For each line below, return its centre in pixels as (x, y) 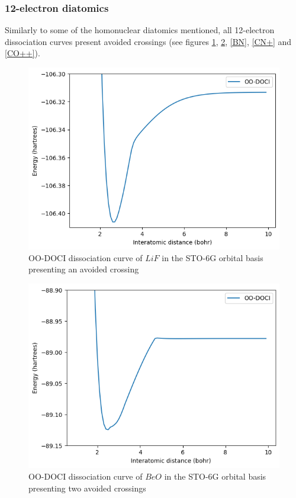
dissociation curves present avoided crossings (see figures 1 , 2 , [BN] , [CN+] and (148, 41)
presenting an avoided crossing (84, 269)
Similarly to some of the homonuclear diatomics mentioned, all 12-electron (140, 30)
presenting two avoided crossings (87, 488)
